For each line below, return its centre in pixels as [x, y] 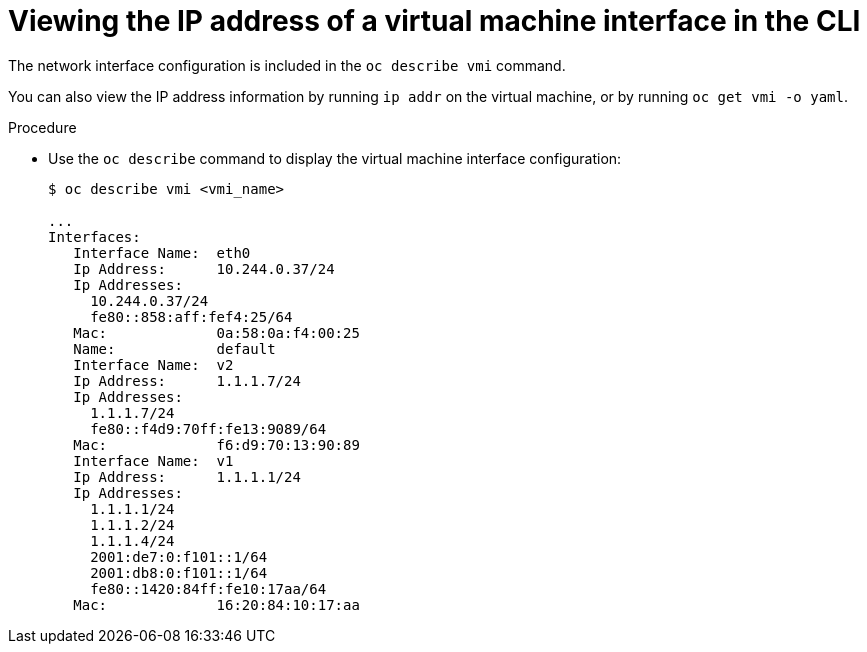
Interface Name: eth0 [162, 252]
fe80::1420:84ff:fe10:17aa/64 [208, 588]
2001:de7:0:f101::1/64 [179, 556]
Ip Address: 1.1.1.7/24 [187, 380]
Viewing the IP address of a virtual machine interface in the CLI [434, 21]
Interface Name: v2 [153, 364]
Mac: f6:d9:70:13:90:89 [216, 444]
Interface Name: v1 [153, 460]
